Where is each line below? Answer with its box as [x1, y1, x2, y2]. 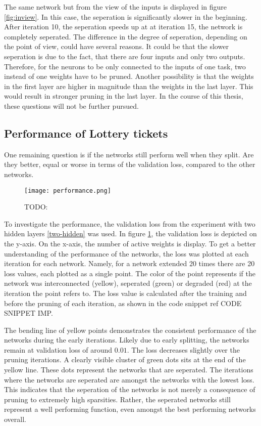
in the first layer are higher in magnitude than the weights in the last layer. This [4, 80, 253, 91]
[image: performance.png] [24, 187, 111, 194]
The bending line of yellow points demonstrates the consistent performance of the [4, 324, 256, 335]
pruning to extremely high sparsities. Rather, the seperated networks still [4, 394, 231, 404]
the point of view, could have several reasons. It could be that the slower [4, 41, 229, 52]
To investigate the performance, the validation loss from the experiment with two [4, 218, 255, 229]
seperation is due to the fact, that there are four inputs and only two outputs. [4, 51, 245, 61]
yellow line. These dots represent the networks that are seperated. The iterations [4, 364, 253, 375]
